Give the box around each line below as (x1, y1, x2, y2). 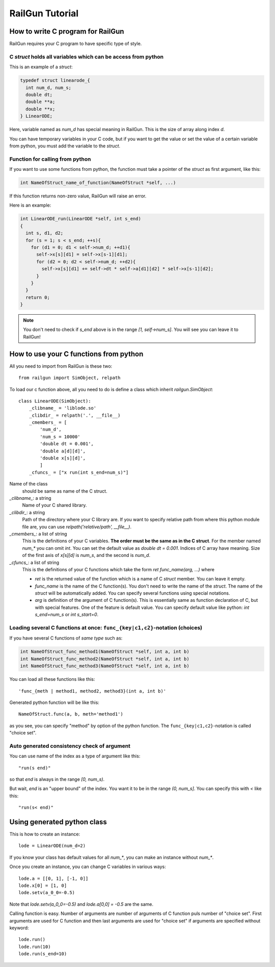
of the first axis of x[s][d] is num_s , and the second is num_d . (22, 552, 150, 558)
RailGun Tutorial (9, 8, 79, 19)
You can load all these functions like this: (9, 676, 95, 682)
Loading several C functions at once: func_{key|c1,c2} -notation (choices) (9, 624, 203, 631)
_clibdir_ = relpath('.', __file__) (29, 412, 121, 418)
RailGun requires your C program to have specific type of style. (9, 41, 142, 47)
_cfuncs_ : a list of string (9, 559, 60, 566)
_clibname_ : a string (9, 495, 51, 501)
